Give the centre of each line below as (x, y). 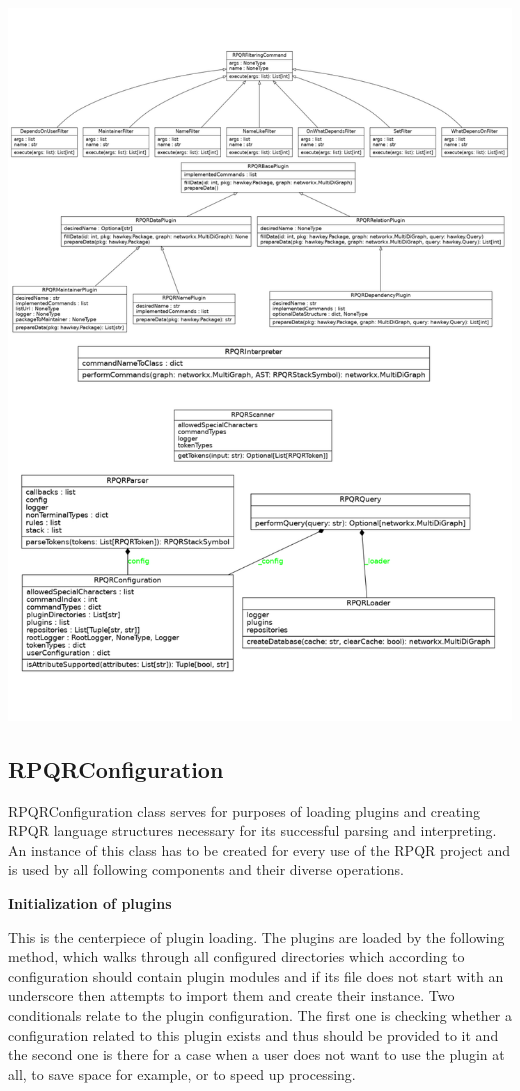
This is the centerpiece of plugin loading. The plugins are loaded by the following (256, 936)
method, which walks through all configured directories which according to (236, 956)
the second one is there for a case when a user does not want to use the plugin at (256, 1054)
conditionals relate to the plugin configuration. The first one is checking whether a (260, 1014)
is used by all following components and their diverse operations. (206, 869)
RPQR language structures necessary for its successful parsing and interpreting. (252, 830)
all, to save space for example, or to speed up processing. (182, 1073)
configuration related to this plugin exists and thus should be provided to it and (253, 1034)
